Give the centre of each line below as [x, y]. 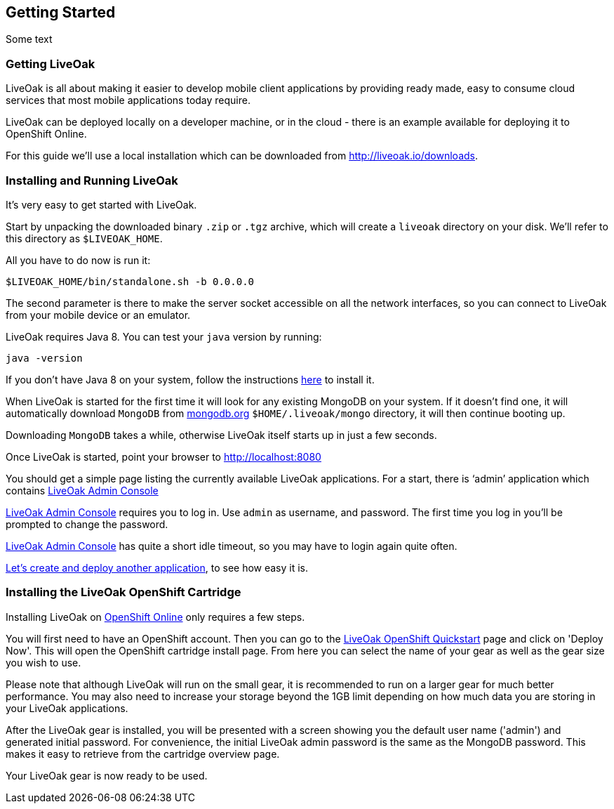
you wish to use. [44, 662]
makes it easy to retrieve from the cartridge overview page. [143, 754]
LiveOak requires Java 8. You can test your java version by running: [164, 336]
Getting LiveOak [51, 64]
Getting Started [61, 12]
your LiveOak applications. [67, 708]
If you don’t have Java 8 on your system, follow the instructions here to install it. [190, 379]
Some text [29, 39]
